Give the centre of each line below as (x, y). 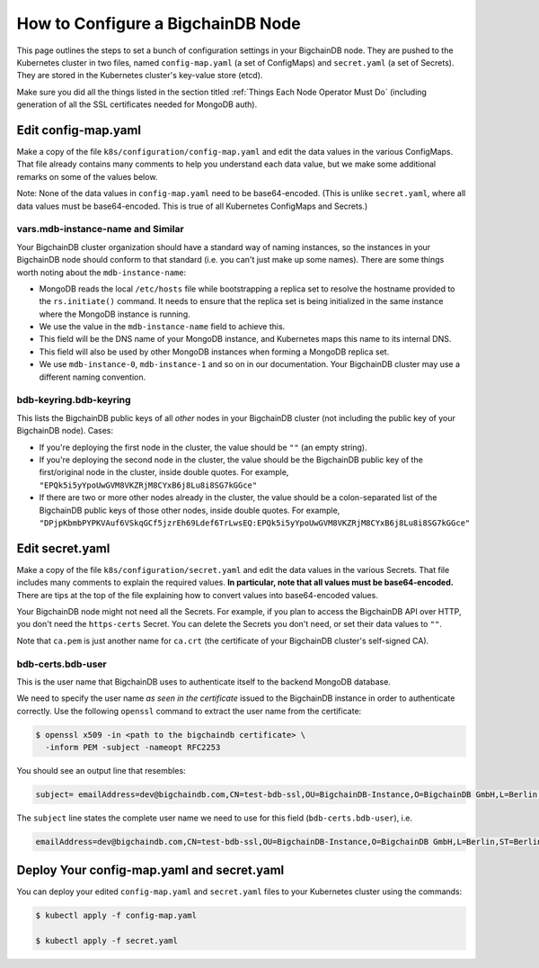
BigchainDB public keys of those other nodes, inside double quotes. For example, (190, 510)
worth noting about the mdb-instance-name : (102, 272)
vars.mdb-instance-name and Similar (100, 229)
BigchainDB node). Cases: (65, 431)
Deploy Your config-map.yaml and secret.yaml (150, 870)
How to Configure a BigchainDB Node (159, 23)
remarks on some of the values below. (87, 176)
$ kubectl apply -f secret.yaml (107, 941)
